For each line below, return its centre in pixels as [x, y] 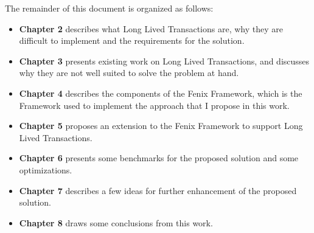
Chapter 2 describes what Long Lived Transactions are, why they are [151, 28]
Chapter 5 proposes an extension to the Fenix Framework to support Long [161, 126]
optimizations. [46, 169]
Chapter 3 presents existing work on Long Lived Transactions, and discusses [164, 61]
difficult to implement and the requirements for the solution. [132, 40]
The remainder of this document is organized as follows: [109, 8]
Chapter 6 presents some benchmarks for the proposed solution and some [159, 158]
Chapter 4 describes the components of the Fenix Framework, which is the [161, 93]
